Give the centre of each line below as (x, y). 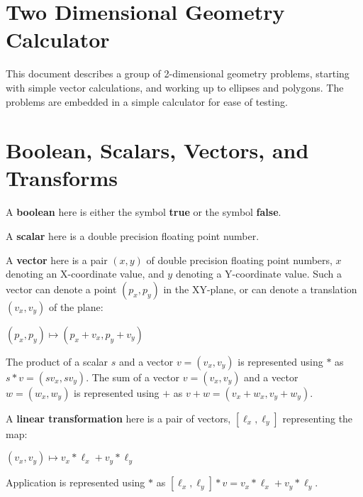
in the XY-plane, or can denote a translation (260, 289)
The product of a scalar (57, 361)
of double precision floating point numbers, (239, 260)
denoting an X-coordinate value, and (85, 274)
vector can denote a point (61, 289)
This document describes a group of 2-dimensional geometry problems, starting (178, 73)
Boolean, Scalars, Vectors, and (157, 150)
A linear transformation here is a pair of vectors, (118, 418)
